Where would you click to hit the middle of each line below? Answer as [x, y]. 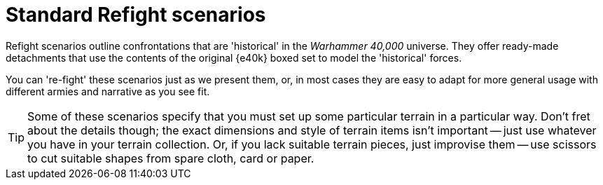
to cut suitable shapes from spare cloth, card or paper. [171, 158]
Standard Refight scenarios [136, 15]
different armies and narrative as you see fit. [108, 91]
